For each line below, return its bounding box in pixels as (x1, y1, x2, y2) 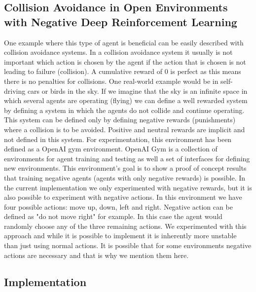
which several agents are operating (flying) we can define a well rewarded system (4, 95, 248, 106)
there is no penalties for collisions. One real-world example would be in (4, 75, 219, 86)
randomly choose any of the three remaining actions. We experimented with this (4, 220, 247, 231)
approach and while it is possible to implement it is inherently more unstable (4, 230, 237, 241)
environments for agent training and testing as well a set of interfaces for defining (4, 153, 250, 163)
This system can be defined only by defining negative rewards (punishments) (4, 114, 236, 125)
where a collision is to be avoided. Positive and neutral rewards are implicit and (4, 124, 245, 134)
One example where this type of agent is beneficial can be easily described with (4, 37, 244, 47)
